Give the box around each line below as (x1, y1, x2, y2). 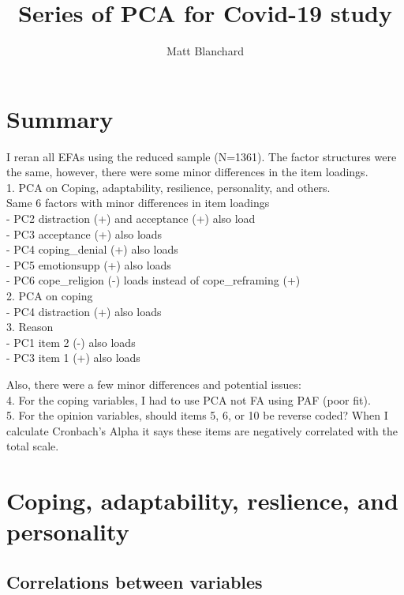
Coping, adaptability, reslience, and (6, 484, 398, 517)
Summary (6, 102, 114, 134)
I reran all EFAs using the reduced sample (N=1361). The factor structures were (6, 148, 397, 164)
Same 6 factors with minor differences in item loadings (6, 194, 270, 211)
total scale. (6, 438, 59, 454)
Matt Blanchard (166, 43, 244, 59)
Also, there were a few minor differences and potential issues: (6, 375, 301, 392)
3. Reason (6, 318, 54, 335)
